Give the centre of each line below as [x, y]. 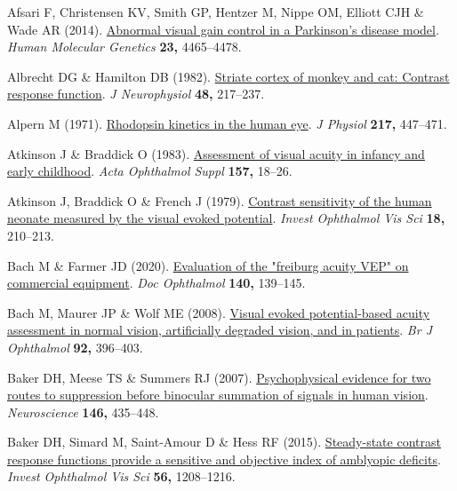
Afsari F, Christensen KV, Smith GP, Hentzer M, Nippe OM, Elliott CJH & [216, 12]
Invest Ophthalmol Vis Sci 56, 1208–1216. [121, 476]
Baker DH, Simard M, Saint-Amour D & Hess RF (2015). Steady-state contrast [224, 442]
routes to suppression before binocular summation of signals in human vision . [218, 395]
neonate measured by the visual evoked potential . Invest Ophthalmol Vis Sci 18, [226, 218]
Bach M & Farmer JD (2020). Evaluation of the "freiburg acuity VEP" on [208, 265]
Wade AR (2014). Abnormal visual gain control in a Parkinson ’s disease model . [223, 29]
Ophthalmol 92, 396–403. [75, 347]
